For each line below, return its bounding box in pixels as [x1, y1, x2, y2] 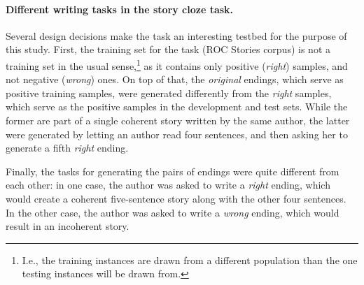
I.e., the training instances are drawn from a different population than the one [22, 252, 358, 267]
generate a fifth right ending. [6, 140, 129, 155]
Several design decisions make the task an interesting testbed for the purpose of [6, 28, 347, 43]
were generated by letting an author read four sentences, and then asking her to [6, 126, 348, 141]
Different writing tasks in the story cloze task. [6, 1, 234, 16]
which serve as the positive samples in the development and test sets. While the [6, 99, 348, 114]
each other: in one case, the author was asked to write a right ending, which [6, 177, 330, 192]
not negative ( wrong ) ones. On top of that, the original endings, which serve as [6, 72, 344, 87]
